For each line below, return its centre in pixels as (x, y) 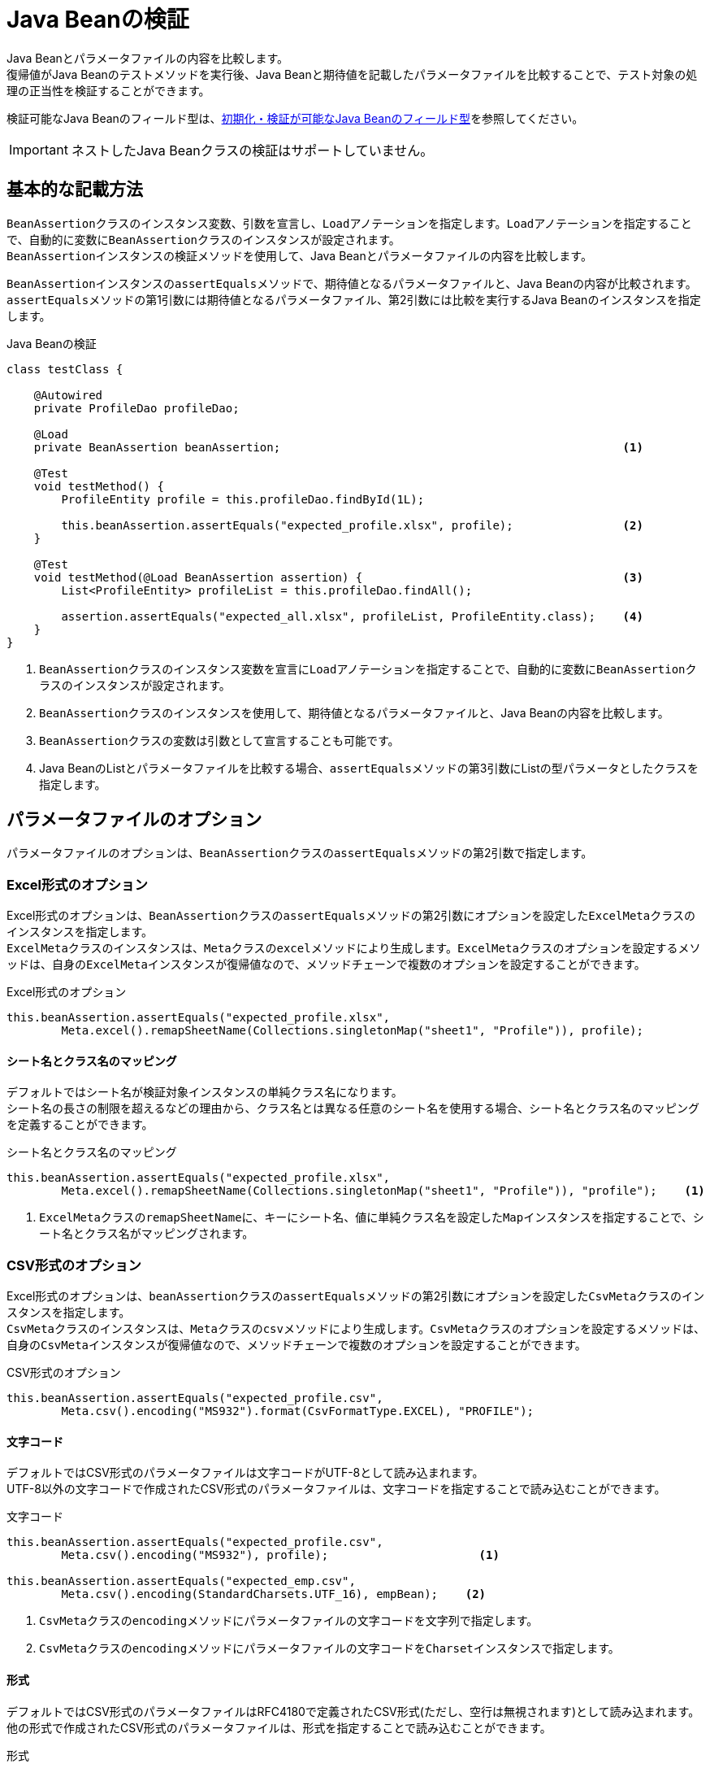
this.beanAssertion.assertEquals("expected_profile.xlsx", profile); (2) (352, 525)
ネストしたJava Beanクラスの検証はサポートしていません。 (252, 150)
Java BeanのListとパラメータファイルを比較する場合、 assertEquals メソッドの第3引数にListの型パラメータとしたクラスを (369, 768)
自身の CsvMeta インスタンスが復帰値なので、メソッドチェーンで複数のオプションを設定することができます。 (297, 1345)
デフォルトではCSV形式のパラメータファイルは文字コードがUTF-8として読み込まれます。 (245, 1473)
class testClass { (65, 369)
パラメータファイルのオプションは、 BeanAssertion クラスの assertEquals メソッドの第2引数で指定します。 (300, 853)
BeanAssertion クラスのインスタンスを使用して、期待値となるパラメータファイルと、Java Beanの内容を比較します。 (354, 712)
